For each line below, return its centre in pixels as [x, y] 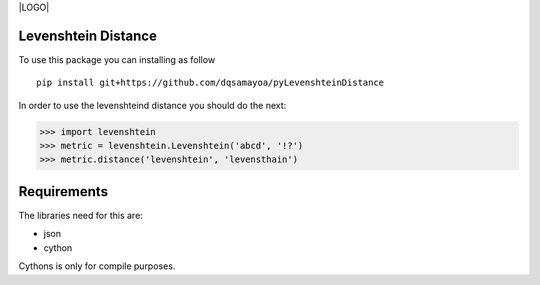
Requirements [63, 191]
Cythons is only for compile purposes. [97, 266]
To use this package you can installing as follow [117, 59]
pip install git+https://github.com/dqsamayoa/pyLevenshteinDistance [210, 83]
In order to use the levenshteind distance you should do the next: [152, 105]
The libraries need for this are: [81, 215]
